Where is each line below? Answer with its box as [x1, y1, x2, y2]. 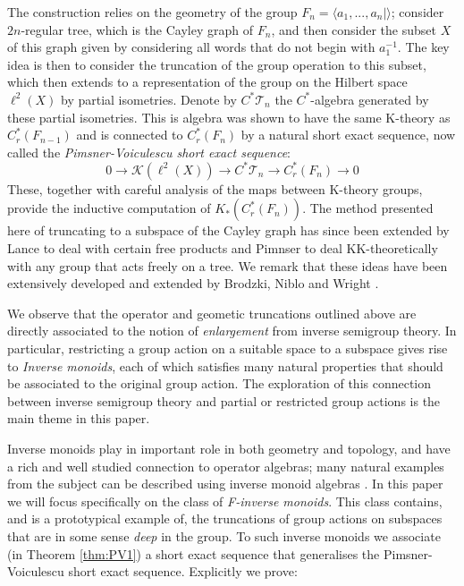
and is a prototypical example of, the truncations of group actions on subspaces [7, 509, 443, 528]
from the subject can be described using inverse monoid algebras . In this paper [7, 474, 443, 493]
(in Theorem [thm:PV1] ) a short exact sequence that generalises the [7, 544, 380, 563]
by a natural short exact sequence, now [240, 125, 456, 144]
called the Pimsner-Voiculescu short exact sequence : [7, 142, 291, 161]
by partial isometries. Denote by [61, 89, 237, 108]
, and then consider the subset [271, 20, 436, 38]
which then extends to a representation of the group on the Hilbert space [7, 72, 408, 91]
